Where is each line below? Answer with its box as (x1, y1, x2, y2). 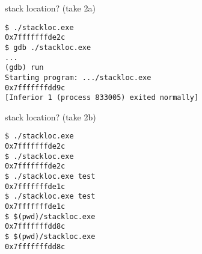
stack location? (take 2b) (5, 110, 96, 123)
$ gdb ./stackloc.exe (5, 43, 91, 52)
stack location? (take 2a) (5, 2, 96, 14)
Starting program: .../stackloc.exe (5, 73, 151, 82)
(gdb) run (5, 63, 44, 72)
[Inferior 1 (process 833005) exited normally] (5, 93, 199, 102)
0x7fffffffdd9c (5, 83, 66, 92)
